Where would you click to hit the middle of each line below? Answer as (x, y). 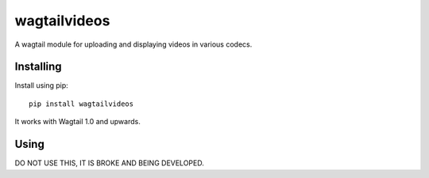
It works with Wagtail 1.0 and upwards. (77, 122)
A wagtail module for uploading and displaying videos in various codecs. (133, 44)
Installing (39, 67)
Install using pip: (42, 85)
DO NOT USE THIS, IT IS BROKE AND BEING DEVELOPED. (109, 163)
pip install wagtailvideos (81, 104)
